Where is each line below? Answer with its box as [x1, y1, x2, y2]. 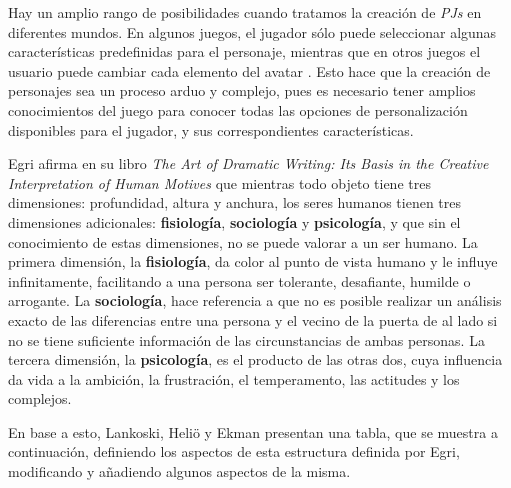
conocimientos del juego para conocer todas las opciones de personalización [8, 99, 468, 120]
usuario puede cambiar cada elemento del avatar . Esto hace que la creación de [8, 60, 491, 81]
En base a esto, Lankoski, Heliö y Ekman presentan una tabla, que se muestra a [8, 421, 498, 442]
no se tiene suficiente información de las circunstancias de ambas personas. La [8, 329, 485, 350]
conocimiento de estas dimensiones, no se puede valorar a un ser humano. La [8, 231, 478, 252]
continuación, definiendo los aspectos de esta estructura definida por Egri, [8, 441, 460, 462]
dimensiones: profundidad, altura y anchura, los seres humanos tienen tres [8, 192, 462, 213]
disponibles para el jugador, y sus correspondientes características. [8, 119, 414, 140]
